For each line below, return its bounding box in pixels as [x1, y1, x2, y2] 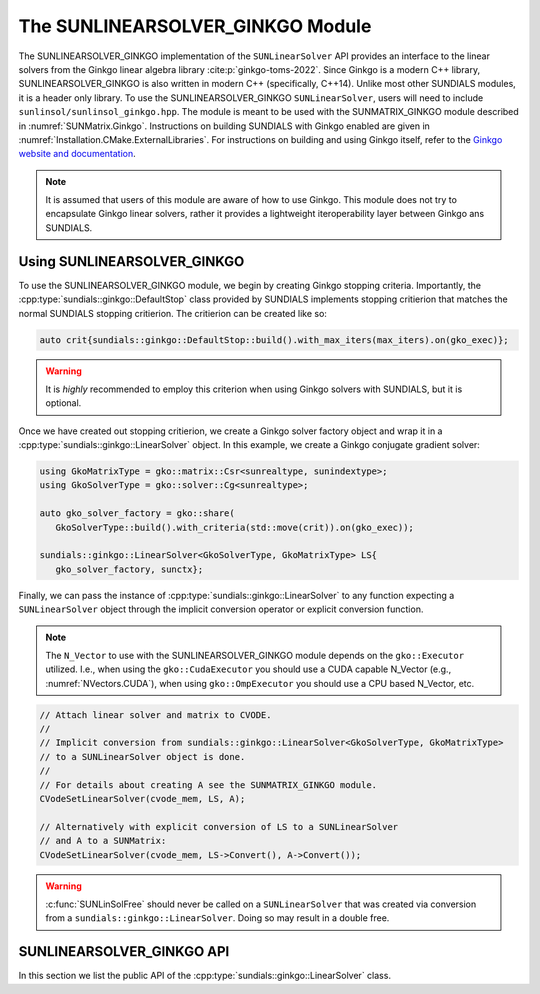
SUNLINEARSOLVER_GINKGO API [18, 943, 230, 960]
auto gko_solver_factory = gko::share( [39, 508, 235, 519]
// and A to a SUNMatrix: [39, 835, 167, 847]
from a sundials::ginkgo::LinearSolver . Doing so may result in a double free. [45, 912, 390, 924]
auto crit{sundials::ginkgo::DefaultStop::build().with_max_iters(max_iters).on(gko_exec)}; [39, 334, 509, 345]
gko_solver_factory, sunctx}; [55, 563, 204, 575]
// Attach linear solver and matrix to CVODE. [39, 709, 272, 720]
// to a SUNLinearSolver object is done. [39, 751, 246, 762]
